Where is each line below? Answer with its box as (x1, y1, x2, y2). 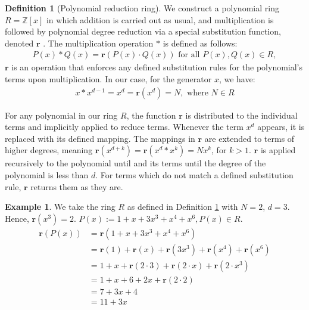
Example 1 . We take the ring (5, 200, 116, 213)
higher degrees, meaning (5, 144, 93, 156)
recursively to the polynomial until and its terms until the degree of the (5, 157, 266, 169)
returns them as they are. (30, 180, 123, 193)
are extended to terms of (204, 132, 295, 144)
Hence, (5, 212, 29, 224)
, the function (126, 108, 176, 121)
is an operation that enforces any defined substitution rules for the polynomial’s (11, 61, 303, 73)
